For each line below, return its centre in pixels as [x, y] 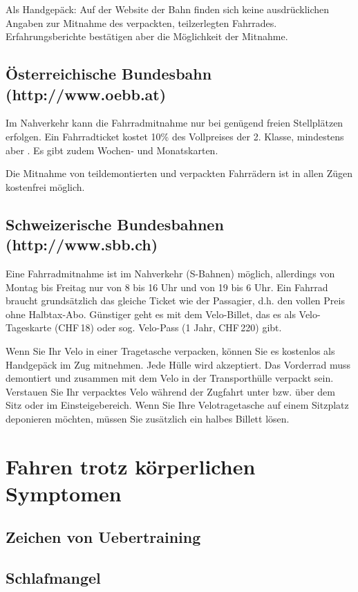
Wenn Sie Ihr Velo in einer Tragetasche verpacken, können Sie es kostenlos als [170, 350]
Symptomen [64, 493]
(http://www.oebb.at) [86, 94]
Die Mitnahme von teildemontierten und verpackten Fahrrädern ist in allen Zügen [179, 173]
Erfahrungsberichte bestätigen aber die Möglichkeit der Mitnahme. [147, 36]
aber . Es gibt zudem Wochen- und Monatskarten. [112, 150]
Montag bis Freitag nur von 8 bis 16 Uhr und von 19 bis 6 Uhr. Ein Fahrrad [167, 287]
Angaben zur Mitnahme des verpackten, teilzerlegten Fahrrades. [141, 22]
